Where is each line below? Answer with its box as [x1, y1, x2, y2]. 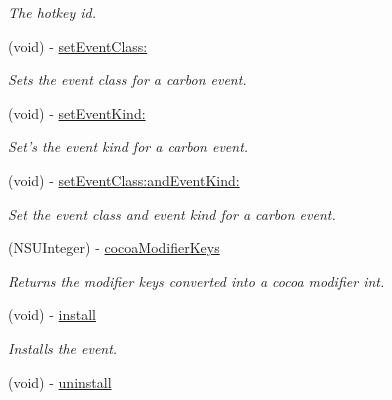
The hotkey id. [8, 2, 97, 22]
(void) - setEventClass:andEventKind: [8, 169, 240, 190]
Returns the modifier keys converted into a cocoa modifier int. [8, 270, 385, 291]
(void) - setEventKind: [8, 102, 146, 123]
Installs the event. [8, 337, 118, 358]
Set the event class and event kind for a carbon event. [8, 203, 336, 224]
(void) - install [8, 304, 96, 325]
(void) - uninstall [8, 371, 112, 392]
